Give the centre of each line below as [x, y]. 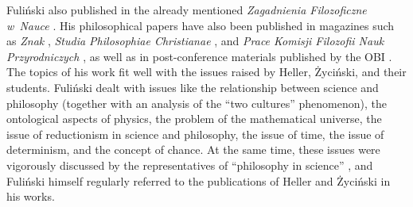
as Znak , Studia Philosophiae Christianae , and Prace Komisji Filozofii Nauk [195, 41]
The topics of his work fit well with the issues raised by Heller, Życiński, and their [206, 72]
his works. [31, 196]
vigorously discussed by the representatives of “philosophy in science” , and [190, 165]
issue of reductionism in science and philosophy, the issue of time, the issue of [195, 134]
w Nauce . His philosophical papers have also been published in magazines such [201, 25]
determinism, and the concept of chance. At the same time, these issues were [193, 149]
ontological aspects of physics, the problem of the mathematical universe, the [194, 119]
